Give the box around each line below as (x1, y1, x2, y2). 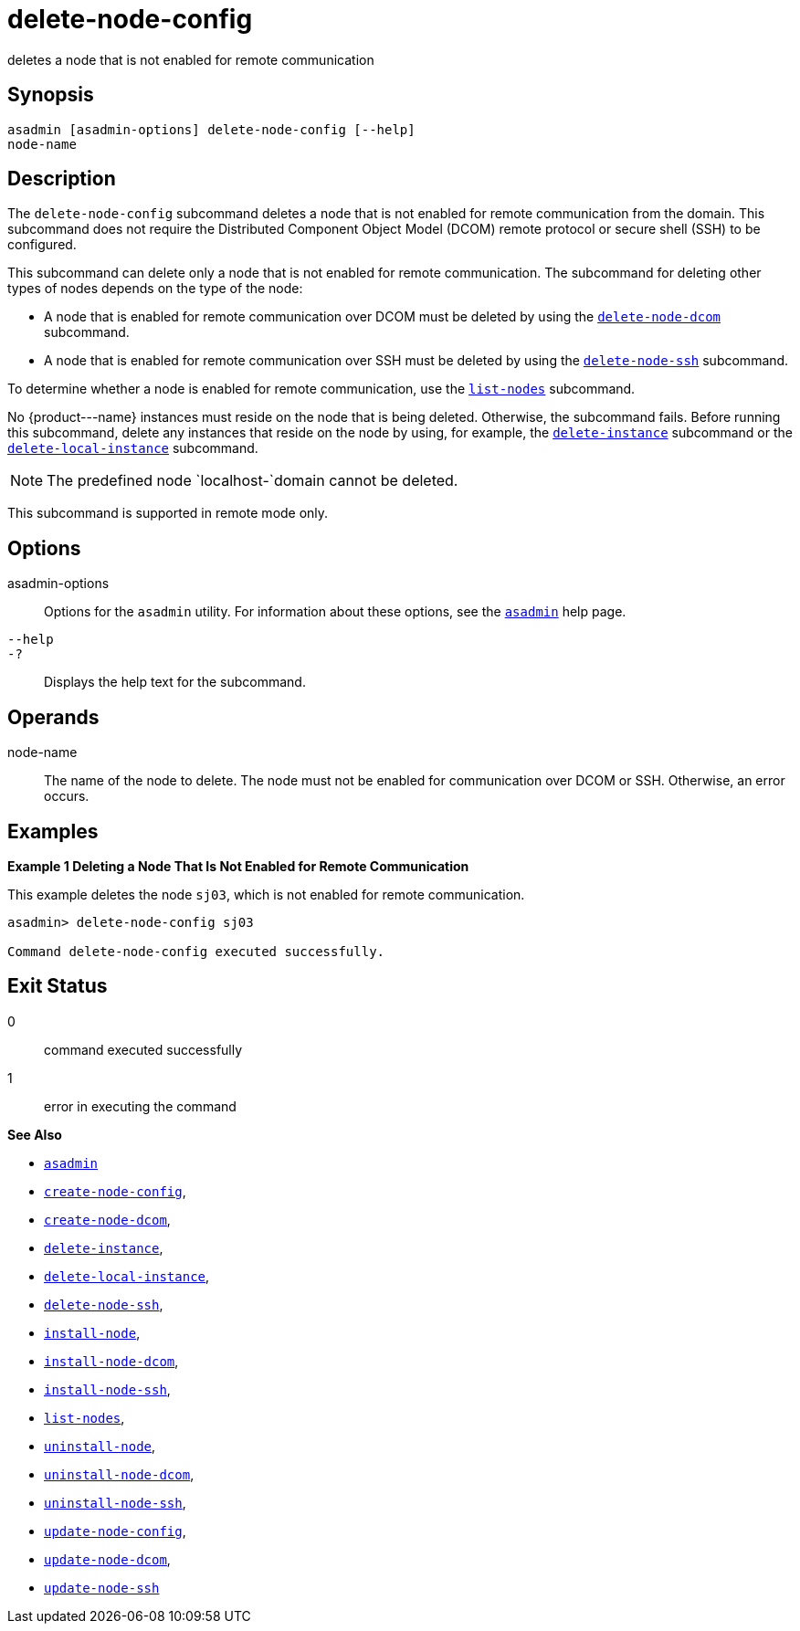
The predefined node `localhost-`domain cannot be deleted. (47, 471, 458, 490)
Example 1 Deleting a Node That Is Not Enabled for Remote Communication (7, 858, 469, 874)
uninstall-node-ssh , (44, 1494, 186, 1510)
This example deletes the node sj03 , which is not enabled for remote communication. (7, 886, 525, 902)
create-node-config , (44, 1183, 186, 1199)
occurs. (44, 788, 89, 805)
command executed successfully (44, 1041, 243, 1058)
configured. (7, 237, 77, 253)
